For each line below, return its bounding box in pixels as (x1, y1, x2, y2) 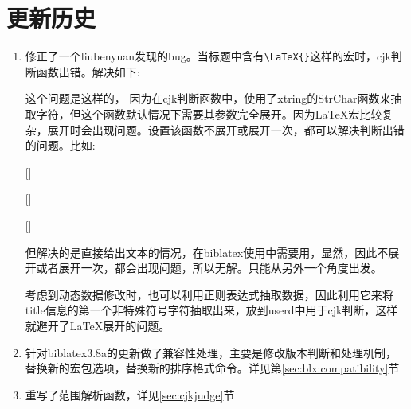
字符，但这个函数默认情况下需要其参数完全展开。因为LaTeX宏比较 (36, 105, 382, 122)
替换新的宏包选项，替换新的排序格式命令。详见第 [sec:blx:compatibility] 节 (25, 360, 400, 376)
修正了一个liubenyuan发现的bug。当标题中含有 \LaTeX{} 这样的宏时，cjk (25, 48, 391, 64)
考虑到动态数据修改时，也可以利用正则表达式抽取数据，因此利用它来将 (25, 286, 393, 302)
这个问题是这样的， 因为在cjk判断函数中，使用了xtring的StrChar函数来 (25, 90, 391, 107)
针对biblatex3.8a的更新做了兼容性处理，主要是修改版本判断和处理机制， (25, 344, 397, 360)
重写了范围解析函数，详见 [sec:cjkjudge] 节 (25, 386, 235, 403)
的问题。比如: (25, 137, 96, 154)
